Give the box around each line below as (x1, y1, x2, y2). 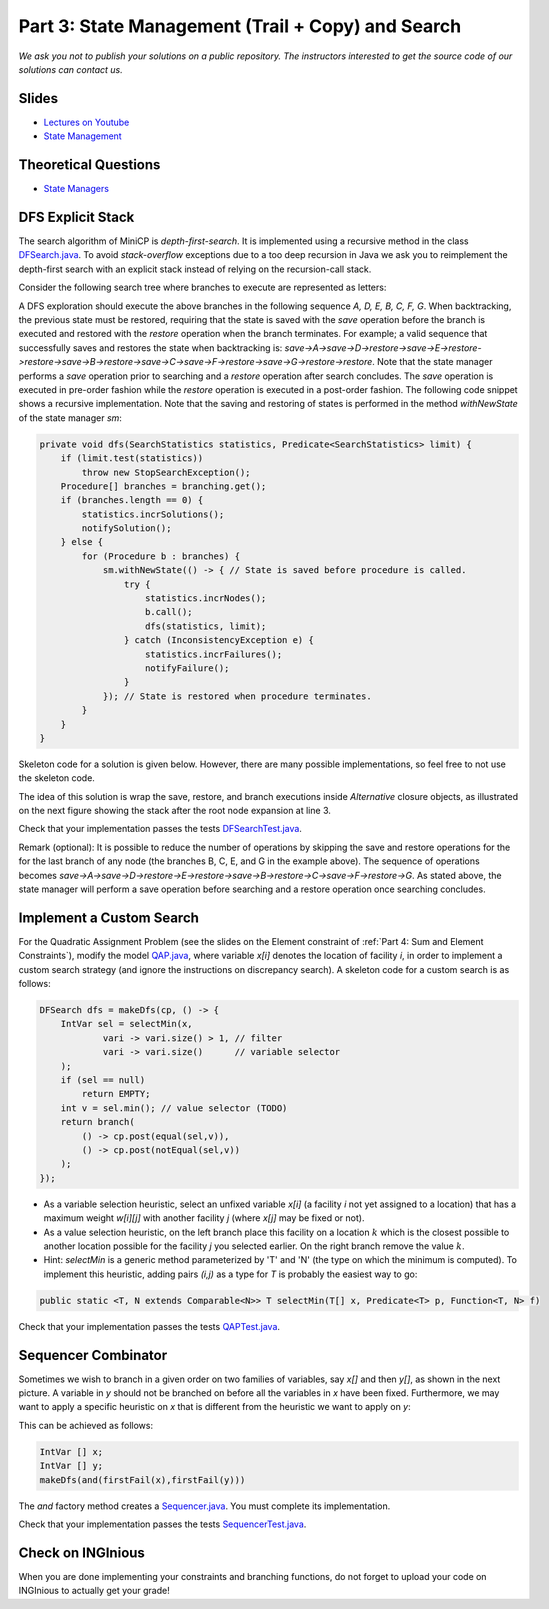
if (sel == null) (60, 1075, 146, 1086)
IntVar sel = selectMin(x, (60, 1018, 194, 1030)
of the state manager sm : (18, 411, 122, 424)
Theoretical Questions (18, 156, 161, 174)
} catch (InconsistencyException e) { (123, 635, 314, 646)
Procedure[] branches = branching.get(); (60, 480, 267, 492)
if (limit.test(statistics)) (60, 453, 204, 464)
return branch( (60, 1116, 135, 1128)
